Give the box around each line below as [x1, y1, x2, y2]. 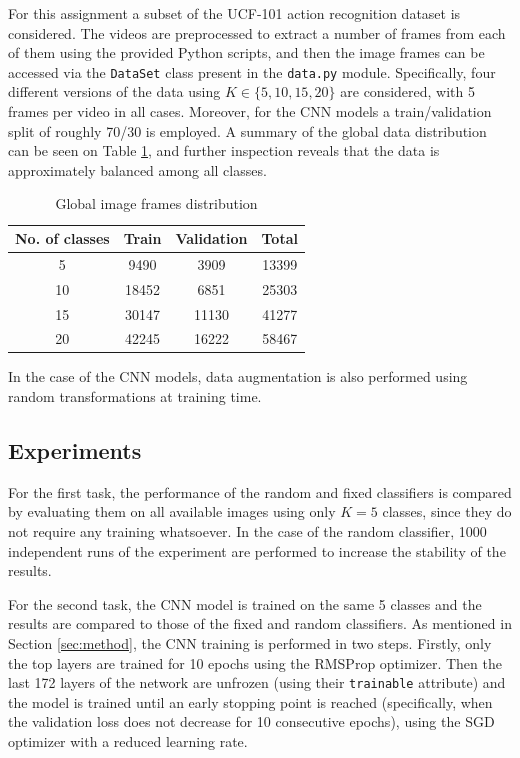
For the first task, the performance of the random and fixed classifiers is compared [8, 481, 512, 502]
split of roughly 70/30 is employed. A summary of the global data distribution [8, 120, 487, 141]
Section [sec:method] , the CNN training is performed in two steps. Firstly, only [8, 633, 492, 654]
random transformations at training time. [8, 386, 262, 407]
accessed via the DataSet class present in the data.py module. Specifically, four [8, 61, 496, 82]
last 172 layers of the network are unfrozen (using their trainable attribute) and [8, 672, 506, 693]
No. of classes [15, 228, 110, 248]
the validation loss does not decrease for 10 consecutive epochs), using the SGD [8, 711, 495, 732]
